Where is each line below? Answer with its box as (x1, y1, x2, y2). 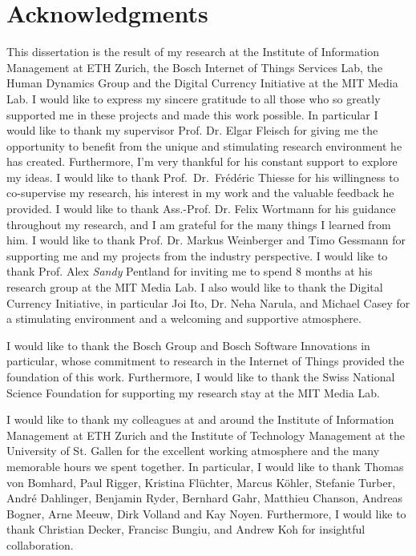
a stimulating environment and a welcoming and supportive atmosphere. (6, 310, 361, 327)
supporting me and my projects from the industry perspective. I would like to (6, 247, 388, 264)
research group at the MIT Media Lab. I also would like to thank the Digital (6, 279, 383, 296)
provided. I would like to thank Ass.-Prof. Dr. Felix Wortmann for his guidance (6, 200, 396, 217)
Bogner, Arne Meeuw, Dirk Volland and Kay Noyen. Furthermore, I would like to (6, 505, 406, 522)
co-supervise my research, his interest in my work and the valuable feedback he (6, 184, 394, 201)
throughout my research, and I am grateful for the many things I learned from (6, 216, 391, 232)
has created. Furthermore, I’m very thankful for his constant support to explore (6, 153, 398, 170)
